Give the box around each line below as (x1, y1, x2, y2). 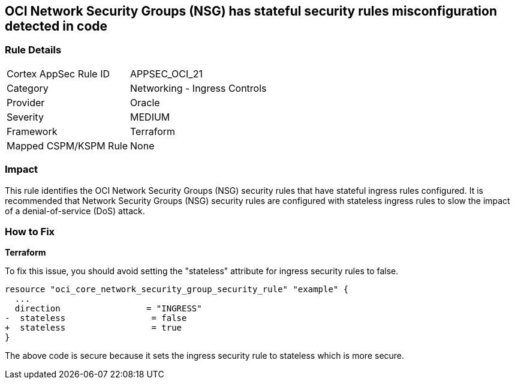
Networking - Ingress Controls (130, 82, 267, 94)
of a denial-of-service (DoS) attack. (5, 205, 145, 216)
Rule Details (5, 44, 62, 56)
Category (7, 82, 49, 94)
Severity (7, 110, 44, 123)
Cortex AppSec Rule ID (7, 67, 110, 80)
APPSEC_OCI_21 (130, 67, 203, 80)
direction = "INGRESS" (14, 304, 202, 314)
